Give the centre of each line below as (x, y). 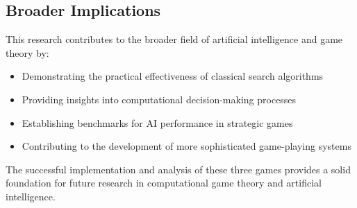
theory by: (27, 52)
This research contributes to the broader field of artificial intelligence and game (174, 39)
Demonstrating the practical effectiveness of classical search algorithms (173, 76)
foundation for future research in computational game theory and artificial (164, 183)
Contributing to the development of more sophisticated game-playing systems (186, 146)
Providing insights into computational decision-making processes (159, 99)
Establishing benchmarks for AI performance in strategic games (157, 122)
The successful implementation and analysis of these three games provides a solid (178, 169)
